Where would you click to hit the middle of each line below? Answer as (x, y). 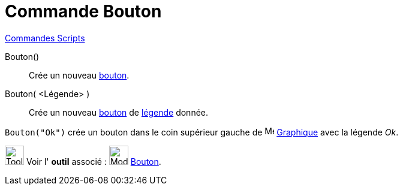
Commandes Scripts (45, 38)
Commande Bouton (83, 11)
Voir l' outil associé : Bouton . (94, 161)
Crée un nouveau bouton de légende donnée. (119, 112)
